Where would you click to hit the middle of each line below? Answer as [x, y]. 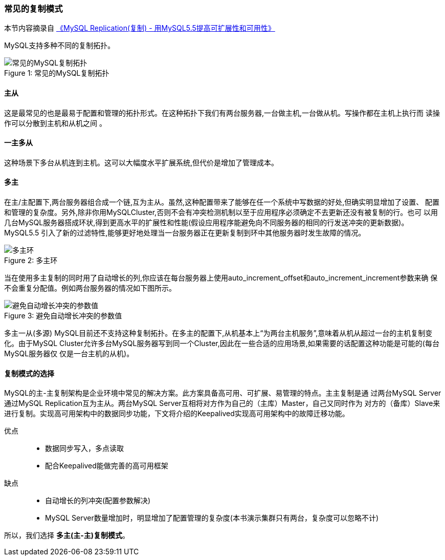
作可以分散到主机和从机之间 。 [55, 123]
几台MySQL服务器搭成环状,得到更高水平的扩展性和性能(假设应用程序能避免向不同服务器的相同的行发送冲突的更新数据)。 [206, 223]
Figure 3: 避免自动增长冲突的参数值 [63, 316]
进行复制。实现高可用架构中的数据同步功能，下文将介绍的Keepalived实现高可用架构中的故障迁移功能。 [177, 414]
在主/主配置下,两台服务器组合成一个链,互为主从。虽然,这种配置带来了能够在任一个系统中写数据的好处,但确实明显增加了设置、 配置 [222, 202]
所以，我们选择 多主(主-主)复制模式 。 [67, 535]
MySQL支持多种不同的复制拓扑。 [60, 46]
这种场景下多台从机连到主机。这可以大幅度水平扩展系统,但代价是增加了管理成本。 [141, 162]
